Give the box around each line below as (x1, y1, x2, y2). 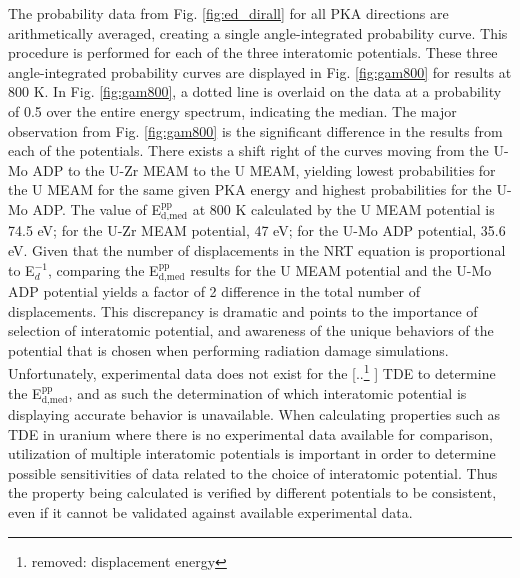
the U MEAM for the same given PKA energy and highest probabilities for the (8, 179, 492, 200)
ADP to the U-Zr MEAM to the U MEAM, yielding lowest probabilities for (32, 159, 496, 180)
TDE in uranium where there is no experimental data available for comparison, (8, 423, 493, 444)
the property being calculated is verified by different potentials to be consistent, (8, 482, 497, 503)
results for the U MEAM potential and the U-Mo (190, 259, 492, 280)
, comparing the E (47, 259, 159, 280)
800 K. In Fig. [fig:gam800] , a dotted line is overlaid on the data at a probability (8, 81, 502, 102)
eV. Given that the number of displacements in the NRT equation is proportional (8, 239, 506, 260)
